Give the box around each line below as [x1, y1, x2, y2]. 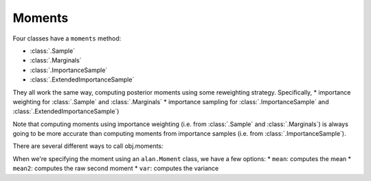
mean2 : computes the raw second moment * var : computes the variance [12, 165, 219, 173]
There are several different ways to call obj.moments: [12, 142, 164, 150]
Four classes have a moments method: [12, 34, 122, 43]
